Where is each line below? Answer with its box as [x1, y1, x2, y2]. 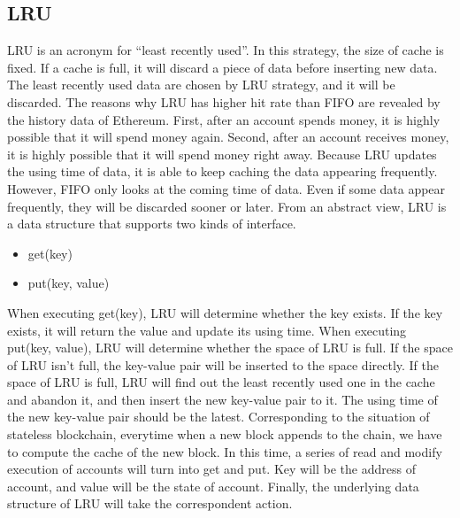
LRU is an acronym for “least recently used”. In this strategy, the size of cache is [7, 41, 444, 59]
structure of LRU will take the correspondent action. [7, 494, 293, 513]
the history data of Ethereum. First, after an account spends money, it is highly [7, 110, 441, 128]
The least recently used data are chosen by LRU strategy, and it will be [7, 75, 395, 94]
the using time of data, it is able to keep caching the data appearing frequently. [7, 162, 438, 181]
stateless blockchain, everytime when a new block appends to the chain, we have [7, 425, 442, 444]
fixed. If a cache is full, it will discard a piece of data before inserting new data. [7, 58, 438, 76]
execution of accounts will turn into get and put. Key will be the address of [7, 460, 416, 478]
